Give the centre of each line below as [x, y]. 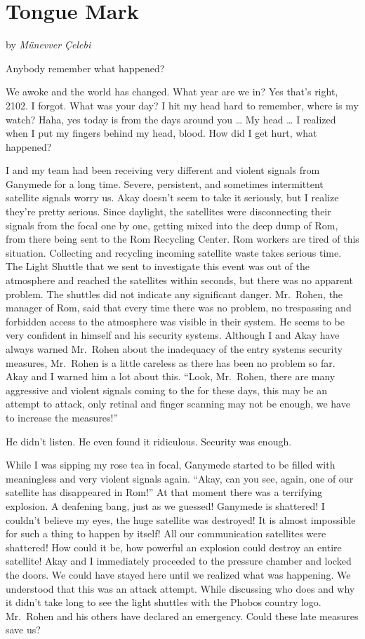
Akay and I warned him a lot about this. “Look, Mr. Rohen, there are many [171, 376]
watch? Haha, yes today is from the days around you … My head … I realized [171, 119]
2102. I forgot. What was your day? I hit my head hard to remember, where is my [182, 105]
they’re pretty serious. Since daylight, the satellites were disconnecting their [168, 211]
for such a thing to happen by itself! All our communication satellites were [166, 533]
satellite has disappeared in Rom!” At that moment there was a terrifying [164, 492]
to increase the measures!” [62, 417]
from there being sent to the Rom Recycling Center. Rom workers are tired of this [182, 239]
